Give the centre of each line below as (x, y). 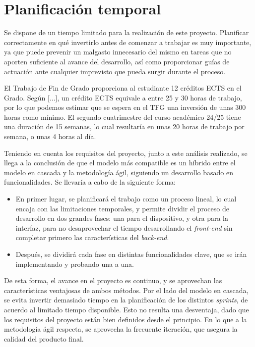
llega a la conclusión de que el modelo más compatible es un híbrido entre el (120, 163)
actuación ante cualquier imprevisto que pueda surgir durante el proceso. (115, 71)
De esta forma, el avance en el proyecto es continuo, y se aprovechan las (113, 280)
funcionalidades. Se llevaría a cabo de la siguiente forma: (90, 182)
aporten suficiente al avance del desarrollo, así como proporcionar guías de (117, 61)
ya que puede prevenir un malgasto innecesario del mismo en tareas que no (118, 52)
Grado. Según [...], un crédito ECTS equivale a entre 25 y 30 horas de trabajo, (123, 97)
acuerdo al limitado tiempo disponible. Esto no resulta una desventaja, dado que (127, 309)
